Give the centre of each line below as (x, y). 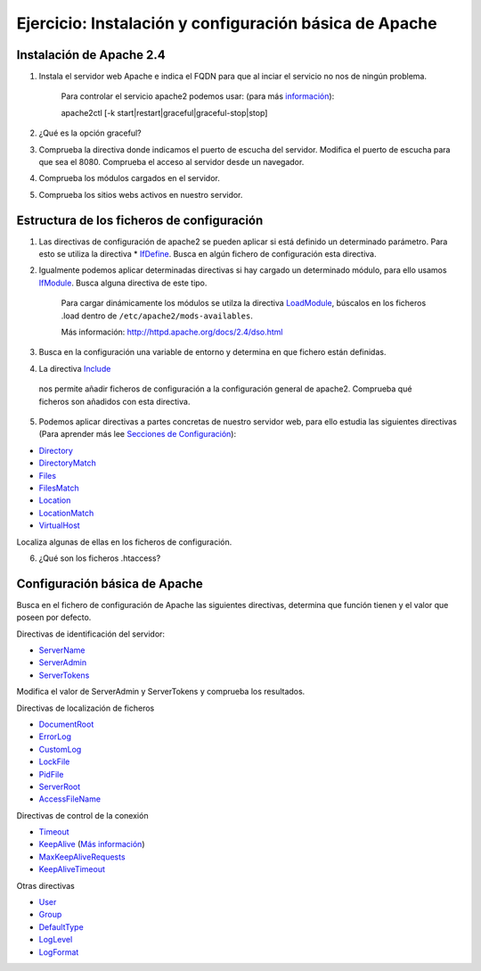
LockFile (54, 761)
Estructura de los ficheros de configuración (140, 220)
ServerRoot (60, 786)
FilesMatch (59, 488)
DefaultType (61, 926)
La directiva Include (75, 368)
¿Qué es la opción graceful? (90, 133)
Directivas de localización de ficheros (86, 708)
